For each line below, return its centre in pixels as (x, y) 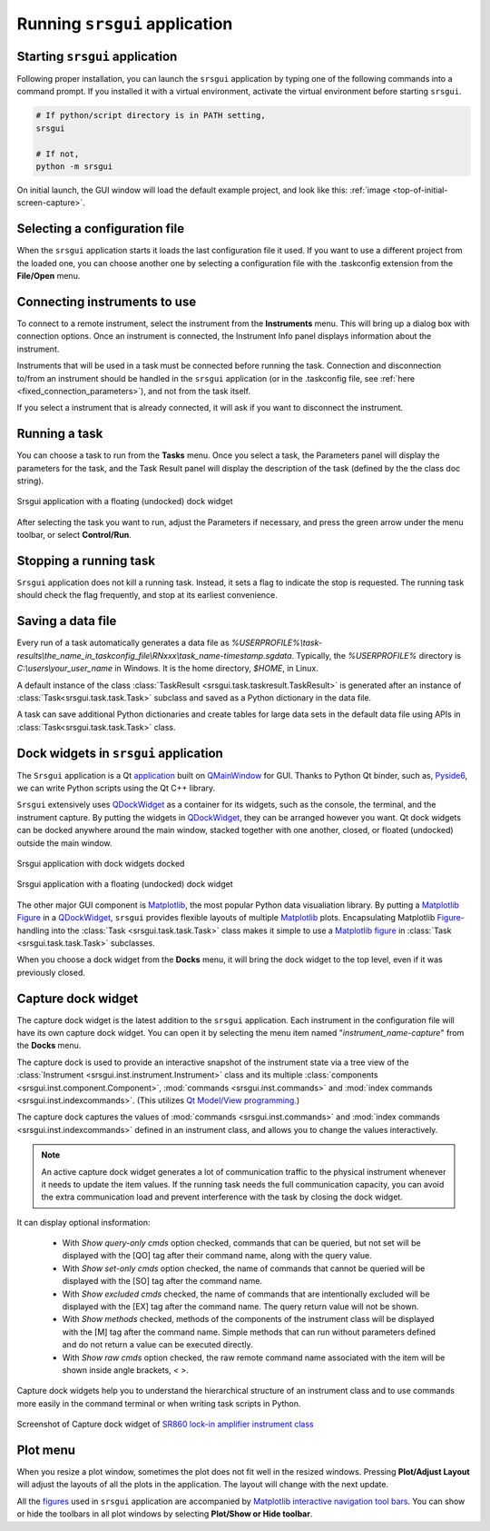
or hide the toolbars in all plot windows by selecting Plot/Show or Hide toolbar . (165, 1514)
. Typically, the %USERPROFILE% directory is (377, 655)
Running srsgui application (125, 24)
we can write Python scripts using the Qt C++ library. (116, 788)
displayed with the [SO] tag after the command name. (162, 1281)
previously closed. (51, 972)
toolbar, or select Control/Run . (74, 535)
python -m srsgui (74, 167)
